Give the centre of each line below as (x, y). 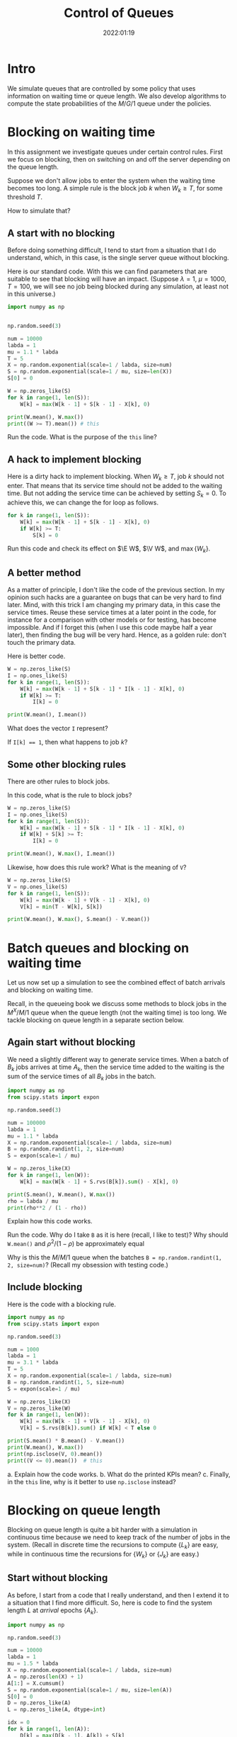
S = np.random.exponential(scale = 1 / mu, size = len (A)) (90, 1690)
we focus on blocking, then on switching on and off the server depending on (119, 159)
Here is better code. (36, 656)
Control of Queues (119, 13)
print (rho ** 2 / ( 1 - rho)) (47, 1208)
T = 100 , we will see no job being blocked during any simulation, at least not (118, 287)
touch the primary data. (42, 642)
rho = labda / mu (33, 1201)
